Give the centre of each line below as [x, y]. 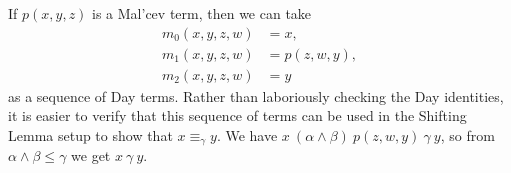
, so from [467, 134]
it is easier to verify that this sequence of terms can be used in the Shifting [237, 115]
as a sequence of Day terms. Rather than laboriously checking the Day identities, [256, 95]
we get [91, 155]
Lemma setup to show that [90, 134]
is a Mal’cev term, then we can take [202, 13]
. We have [247, 134]
